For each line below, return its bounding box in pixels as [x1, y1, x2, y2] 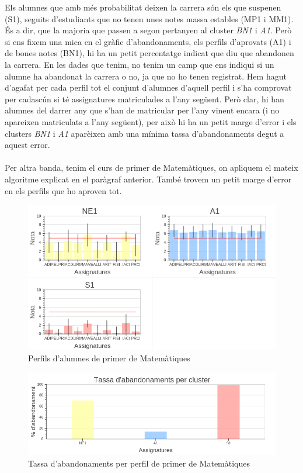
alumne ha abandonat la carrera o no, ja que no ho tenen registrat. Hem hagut [5, 70, 287, 82]
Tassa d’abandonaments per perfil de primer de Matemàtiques [28, 457, 250, 469]
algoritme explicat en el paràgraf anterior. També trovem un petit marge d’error [5, 172, 292, 185]
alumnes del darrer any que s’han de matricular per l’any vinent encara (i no [5, 104, 280, 116]
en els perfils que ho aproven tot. [5, 184, 122, 196]
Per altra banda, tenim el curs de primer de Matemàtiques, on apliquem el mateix [5, 161, 298, 174]
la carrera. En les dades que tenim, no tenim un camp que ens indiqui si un [5, 58, 274, 70]
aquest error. [5, 139, 50, 151]
